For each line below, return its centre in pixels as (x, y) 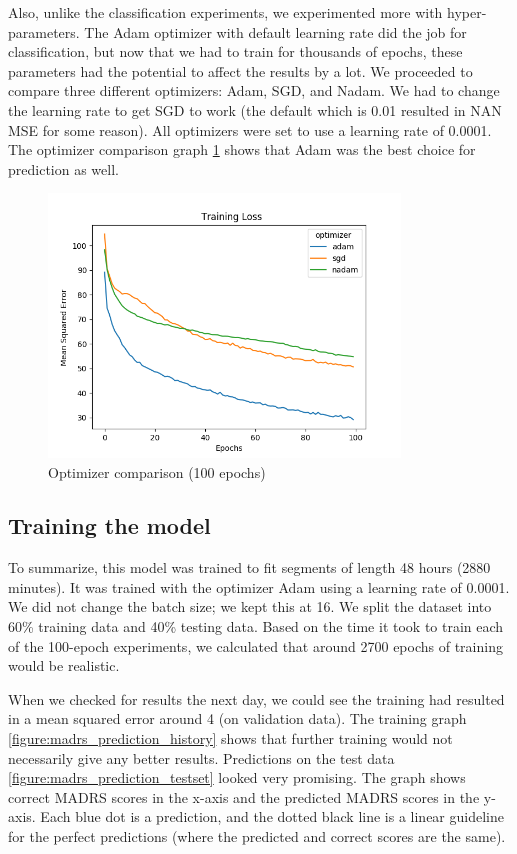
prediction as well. (63, 168)
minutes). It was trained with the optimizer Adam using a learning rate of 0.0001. (259, 586)
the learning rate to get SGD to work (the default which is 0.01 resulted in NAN (255, 109)
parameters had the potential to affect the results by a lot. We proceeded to (240, 70)
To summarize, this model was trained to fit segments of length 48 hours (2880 (249, 567)
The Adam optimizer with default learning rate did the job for (275, 31)
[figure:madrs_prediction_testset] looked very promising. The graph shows (237, 777)
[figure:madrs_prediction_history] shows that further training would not (230, 738)
